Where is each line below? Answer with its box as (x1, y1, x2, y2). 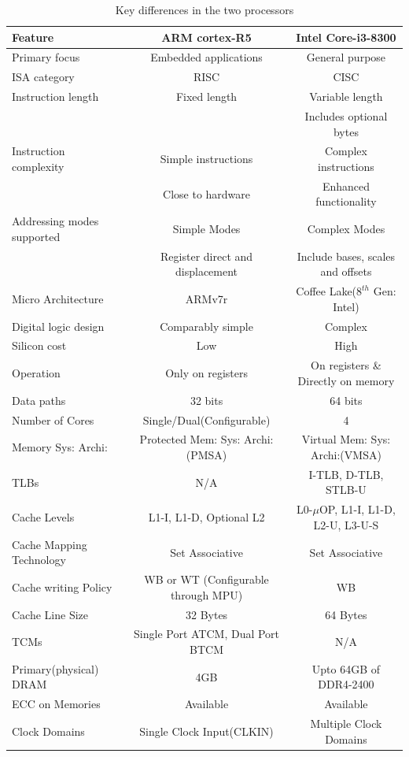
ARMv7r (185, 290, 228, 306)
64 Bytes (325, 606, 367, 622)
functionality (315, 193, 377, 210)
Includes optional (304, 107, 388, 124)
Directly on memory (297, 372, 395, 388)
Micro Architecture (12, 290, 104, 306)
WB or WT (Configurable (144, 571, 269, 588)
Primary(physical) (12, 660, 99, 677)
